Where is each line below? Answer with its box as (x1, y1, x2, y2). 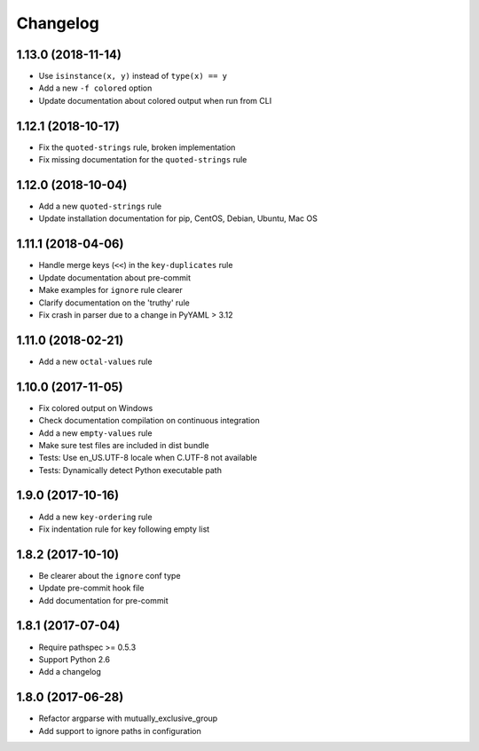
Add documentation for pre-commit (38, 595, 169, 605)
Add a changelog (38, 667, 102, 677)
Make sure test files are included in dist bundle (38, 439, 210, 450)
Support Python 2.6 (38, 653, 111, 665)
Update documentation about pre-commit (38, 272, 191, 283)
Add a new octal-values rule (38, 356, 153, 367)
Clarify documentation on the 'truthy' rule (38, 297, 190, 308)
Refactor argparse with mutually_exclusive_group (38, 713, 218, 723)
